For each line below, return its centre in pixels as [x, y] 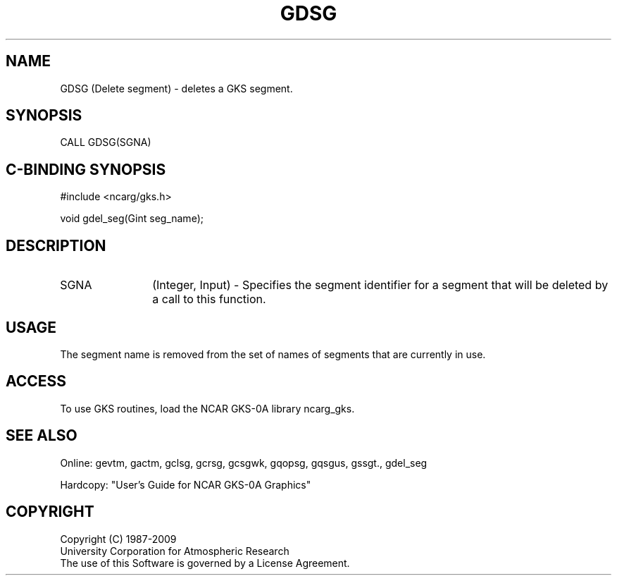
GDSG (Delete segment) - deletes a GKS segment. [176, 88]
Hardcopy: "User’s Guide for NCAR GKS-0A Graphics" [186, 484]
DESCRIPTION [56, 245]
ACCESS [36, 381]
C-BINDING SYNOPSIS [86, 169]
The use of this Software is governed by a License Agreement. [205, 563]
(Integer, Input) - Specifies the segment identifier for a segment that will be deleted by [380, 285]
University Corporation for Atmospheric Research [175, 551]
